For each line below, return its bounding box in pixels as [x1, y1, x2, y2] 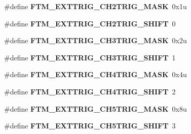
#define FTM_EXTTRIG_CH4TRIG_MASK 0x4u [4, 69, 187, 80]
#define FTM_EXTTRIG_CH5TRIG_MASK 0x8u [4, 103, 187, 114]
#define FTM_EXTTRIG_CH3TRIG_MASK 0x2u [4, 35, 187, 46]
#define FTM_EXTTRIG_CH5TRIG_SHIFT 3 [4, 120, 176, 131]
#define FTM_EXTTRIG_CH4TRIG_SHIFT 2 [4, 86, 176, 96]
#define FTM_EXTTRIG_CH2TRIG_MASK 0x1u [4, 1, 187, 11]
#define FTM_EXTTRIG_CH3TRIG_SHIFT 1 [4, 52, 176, 62]
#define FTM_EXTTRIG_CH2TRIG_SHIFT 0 [4, 18, 176, 28]
